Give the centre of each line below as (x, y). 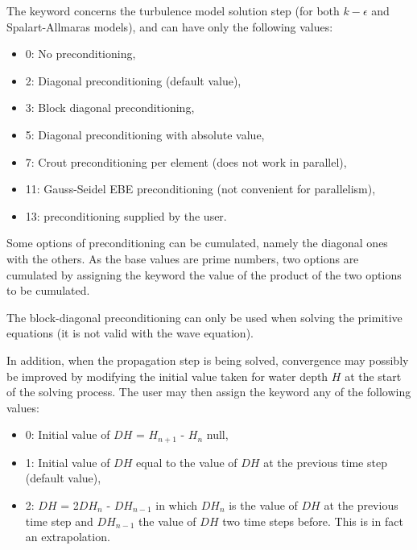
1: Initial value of (68, 462)
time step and (59, 521)
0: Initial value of (68, 434)
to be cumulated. (48, 290)
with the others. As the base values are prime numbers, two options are (183, 258)
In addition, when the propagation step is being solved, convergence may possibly (208, 360)
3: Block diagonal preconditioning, (110, 108)
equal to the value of (186, 462)
